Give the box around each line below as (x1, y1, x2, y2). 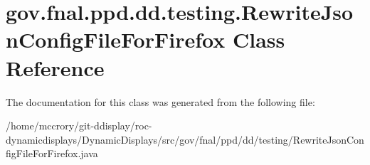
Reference (6, 53, 105, 82)
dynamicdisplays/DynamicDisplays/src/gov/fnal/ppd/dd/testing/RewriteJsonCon (6, 132, 364, 147)
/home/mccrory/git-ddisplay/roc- (6, 118, 152, 133)
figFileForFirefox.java (6, 146, 98, 161)
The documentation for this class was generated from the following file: (6, 94, 315, 109)
